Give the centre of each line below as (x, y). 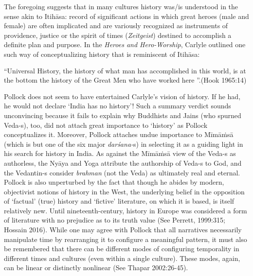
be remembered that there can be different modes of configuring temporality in (122, 249)
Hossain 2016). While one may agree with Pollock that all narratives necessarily (123, 230)
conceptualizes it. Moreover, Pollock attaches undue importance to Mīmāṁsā (119, 134)
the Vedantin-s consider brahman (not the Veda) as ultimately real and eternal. (122, 172)
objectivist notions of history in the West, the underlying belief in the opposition (124, 191)
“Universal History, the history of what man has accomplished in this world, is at (125, 70)
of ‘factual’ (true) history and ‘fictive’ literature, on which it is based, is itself (119, 201)
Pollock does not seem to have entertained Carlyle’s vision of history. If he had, (122, 96)
